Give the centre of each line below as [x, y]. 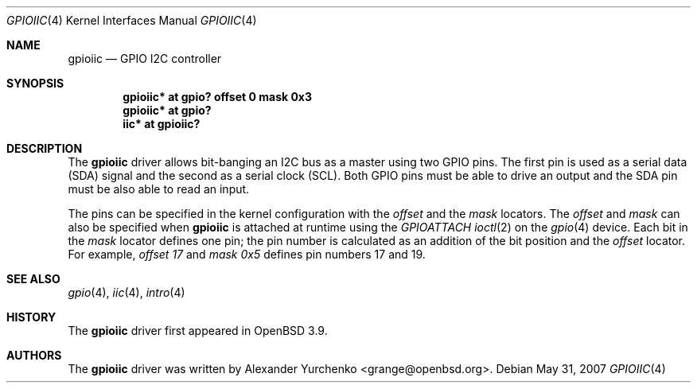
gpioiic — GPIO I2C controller [145, 58]
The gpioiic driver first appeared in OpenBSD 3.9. [198, 331]
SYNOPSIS [35, 83]
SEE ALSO [33, 279]
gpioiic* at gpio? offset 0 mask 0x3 [218, 97]
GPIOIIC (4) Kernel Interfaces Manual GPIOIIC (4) [132, 20]
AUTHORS [34, 355]
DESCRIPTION [45, 148]
